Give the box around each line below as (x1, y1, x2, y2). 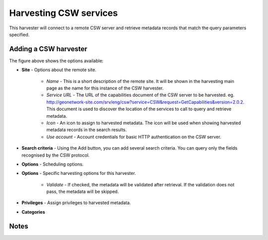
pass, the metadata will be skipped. (46, 189, 119, 195)
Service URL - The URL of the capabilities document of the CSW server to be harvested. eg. (46, 92, 235, 98)
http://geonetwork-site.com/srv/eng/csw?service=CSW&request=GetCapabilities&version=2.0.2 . (46, 99, 245, 105)
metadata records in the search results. (46, 127, 127, 133)
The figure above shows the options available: (9, 58, 104, 64)
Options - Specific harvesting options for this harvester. (21, 170, 136, 176)
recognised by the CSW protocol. (21, 152, 90, 158)
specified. (9, 31, 30, 37)
